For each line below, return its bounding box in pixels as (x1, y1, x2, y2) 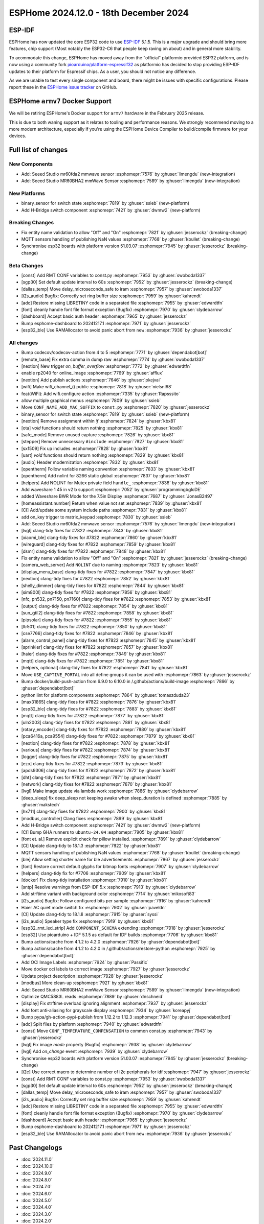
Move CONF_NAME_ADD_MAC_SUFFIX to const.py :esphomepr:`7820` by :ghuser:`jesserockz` (21, 404, 211, 410)
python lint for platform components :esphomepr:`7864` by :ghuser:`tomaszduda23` (21, 692, 191, 698)
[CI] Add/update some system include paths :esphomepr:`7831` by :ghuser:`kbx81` (21, 507, 188, 513)
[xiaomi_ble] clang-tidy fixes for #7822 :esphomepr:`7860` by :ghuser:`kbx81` (21, 534, 178, 541)
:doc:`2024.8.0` (21, 1177, 52, 1182)
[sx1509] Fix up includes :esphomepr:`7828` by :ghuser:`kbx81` (21, 446, 149, 451)
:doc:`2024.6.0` (21, 1190, 52, 1197)
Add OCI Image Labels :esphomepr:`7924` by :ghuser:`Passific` (21, 960, 149, 965)
